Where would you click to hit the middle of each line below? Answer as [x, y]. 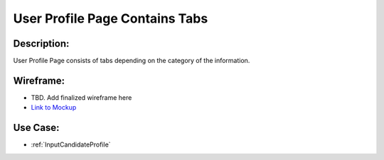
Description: [41, 44]
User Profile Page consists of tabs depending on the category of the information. [132, 61]
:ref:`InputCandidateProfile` [71, 144]
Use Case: [36, 128]
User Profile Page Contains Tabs [111, 18]
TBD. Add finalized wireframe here [81, 97]
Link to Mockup [54, 108]
